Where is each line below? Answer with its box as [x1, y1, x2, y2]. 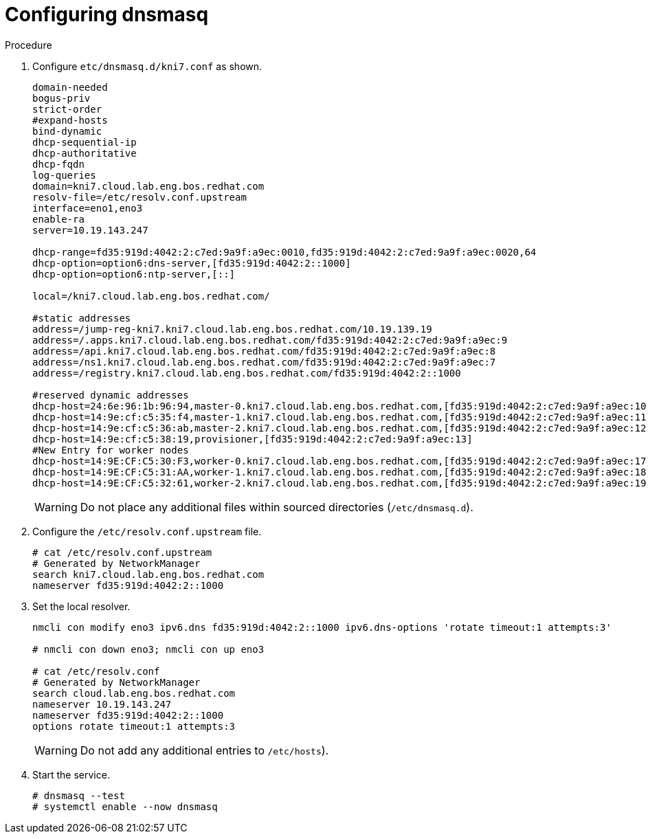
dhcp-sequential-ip [32, 136, 137, 148]
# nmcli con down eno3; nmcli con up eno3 [32, 643, 265, 655]
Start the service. [32, 768, 110, 781]
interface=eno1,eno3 [32, 202, 143, 214]
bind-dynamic [32, 125, 102, 137]
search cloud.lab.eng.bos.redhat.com [32, 687, 236, 699]
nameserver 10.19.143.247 [32, 698, 172, 710]
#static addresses [32, 312, 131, 324]
